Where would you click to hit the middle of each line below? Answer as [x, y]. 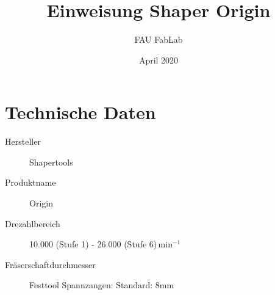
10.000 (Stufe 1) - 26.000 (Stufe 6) [93, 244]
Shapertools [51, 162]
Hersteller [23, 141]
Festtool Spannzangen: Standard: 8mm [102, 285]
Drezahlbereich [33, 223]
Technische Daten [80, 112]
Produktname [30, 182]
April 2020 [159, 60]
